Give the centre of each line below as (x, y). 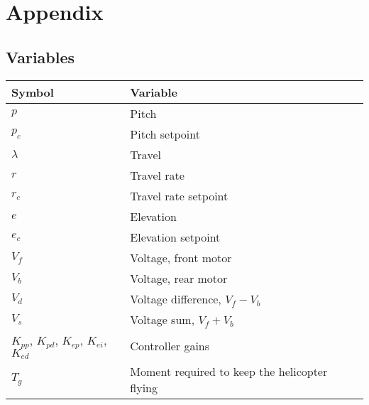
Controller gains (170, 345)
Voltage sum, (163, 319)
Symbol (33, 92)
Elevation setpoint (175, 237)
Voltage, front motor (181, 257)
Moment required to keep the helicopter (229, 372)
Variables (40, 56)
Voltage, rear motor (179, 278)
